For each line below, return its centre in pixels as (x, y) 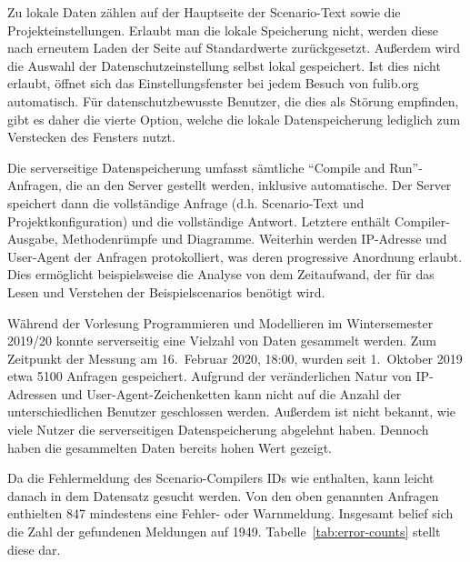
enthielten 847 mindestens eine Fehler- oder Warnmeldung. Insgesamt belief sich (230, 513)
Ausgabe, (33, 239)
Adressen (32, 393)
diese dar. (34, 549)
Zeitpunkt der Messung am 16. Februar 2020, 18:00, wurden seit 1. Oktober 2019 (235, 358)
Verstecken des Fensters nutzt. (91, 137)
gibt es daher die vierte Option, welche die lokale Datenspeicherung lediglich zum (234, 119)
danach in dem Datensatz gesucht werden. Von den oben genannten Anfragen (223, 495)
